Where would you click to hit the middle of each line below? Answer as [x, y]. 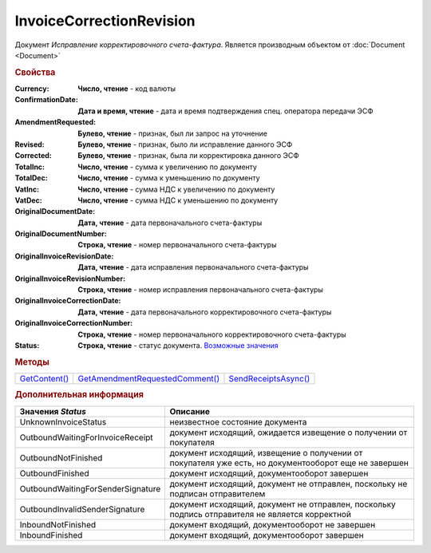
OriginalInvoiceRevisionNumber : [70, 278]
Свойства [35, 72]
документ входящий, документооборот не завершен [273, 524]
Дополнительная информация [79, 395]
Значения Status [53, 411]
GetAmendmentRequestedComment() [148, 379]
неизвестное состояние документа [238, 421]
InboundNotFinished [58, 524]
